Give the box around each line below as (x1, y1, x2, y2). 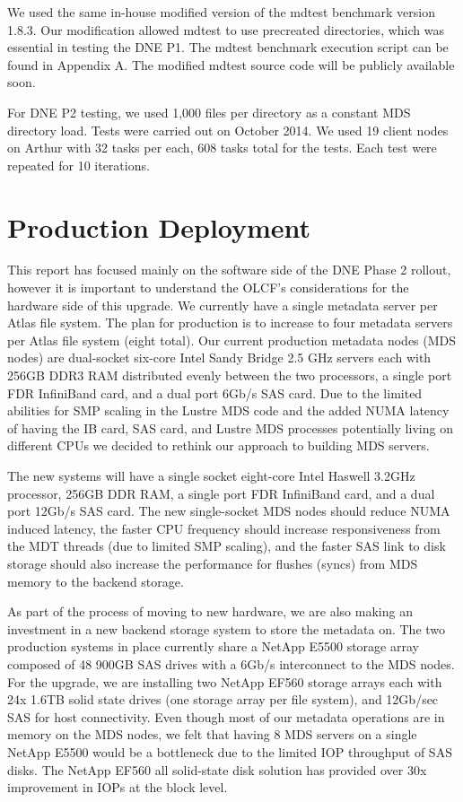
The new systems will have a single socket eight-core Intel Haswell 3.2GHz (7, 466, 415, 484)
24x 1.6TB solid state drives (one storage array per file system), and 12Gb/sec (7, 690, 439, 709)
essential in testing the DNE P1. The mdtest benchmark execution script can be (7, 38, 449, 57)
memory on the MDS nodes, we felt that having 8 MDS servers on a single (7, 725, 417, 744)
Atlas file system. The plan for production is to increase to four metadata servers (7, 313, 453, 332)
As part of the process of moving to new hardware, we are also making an (7, 602, 413, 621)
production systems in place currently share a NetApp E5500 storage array (7, 637, 419, 656)
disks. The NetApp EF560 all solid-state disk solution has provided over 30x (7, 760, 427, 779)
